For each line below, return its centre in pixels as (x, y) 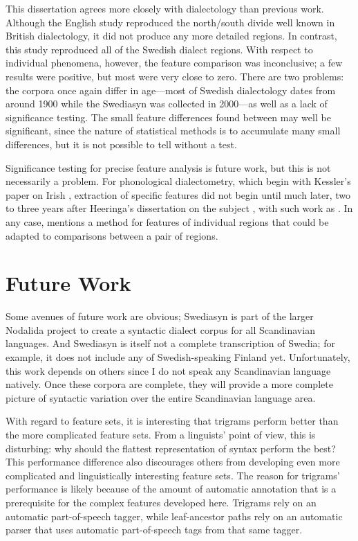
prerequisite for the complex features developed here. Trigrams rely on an (161, 502)
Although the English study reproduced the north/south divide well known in (170, 22)
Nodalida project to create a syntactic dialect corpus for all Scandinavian (160, 329)
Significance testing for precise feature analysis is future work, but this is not (168, 167)
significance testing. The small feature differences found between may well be (168, 117)
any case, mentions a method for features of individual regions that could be (167, 221)
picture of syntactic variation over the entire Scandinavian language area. (161, 397)
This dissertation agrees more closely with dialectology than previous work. (165, 8)
